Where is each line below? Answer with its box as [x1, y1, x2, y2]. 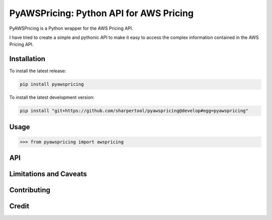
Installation [9, 54, 45, 63]
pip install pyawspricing [20, 81, 84, 87]
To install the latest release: [9, 68, 66, 74]
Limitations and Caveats [9, 170, 87, 179]
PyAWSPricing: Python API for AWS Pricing [9, 8, 194, 19]
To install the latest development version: [9, 94, 95, 100]
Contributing [9, 186, 50, 194]
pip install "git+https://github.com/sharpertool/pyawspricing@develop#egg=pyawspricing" [20, 108, 249, 114]
